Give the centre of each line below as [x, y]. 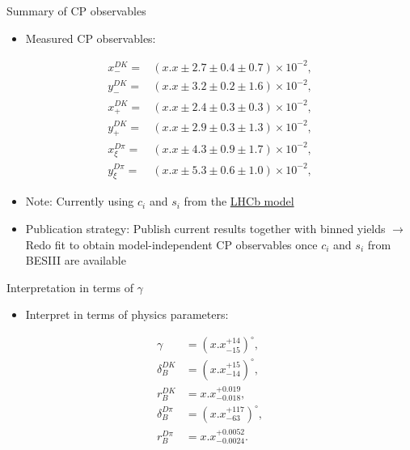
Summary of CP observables [76, 11]
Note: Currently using [80, 201]
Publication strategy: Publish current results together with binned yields [205, 228]
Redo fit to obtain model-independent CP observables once [171, 244]
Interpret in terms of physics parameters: [127, 314]
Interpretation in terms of [70, 287]
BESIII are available [76, 260]
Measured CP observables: [91, 38]
